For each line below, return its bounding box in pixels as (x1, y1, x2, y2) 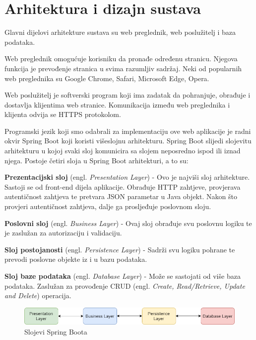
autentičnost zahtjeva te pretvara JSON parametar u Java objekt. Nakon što (4, 191, 237, 202)
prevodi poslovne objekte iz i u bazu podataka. (4, 254, 147, 264)
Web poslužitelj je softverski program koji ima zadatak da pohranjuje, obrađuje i (4, 90, 251, 100)
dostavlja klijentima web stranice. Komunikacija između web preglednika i (4, 99, 230, 110)
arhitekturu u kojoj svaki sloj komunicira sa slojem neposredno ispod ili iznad (4, 145, 241, 156)
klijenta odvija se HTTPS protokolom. (4, 109, 121, 119)
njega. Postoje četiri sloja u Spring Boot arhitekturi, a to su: (4, 155, 189, 165)
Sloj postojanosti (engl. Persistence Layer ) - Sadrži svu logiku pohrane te (4, 244, 235, 254)
